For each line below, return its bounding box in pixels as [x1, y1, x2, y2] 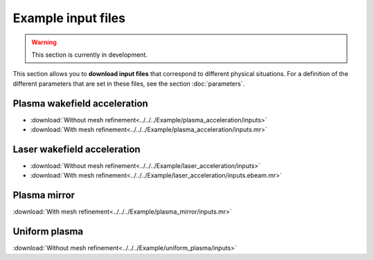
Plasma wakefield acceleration [12, 98, 148, 109]
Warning [31, 38, 57, 46]
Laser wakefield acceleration [12, 143, 141, 155]
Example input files [12, 10, 126, 26]
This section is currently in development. [31, 50, 148, 59]
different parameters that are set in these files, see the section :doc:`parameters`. [12, 80, 245, 88]
